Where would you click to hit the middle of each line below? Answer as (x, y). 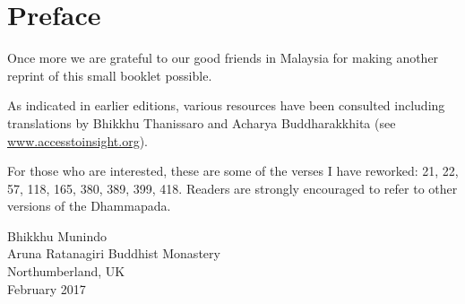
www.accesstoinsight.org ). (77, 140)
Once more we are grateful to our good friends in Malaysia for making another (223, 58)
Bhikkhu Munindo (57, 235)
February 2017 (47, 288)
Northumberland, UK (66, 271)
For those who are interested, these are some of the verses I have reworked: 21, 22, (233, 171)
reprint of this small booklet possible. (110, 75)
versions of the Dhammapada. (89, 206)
